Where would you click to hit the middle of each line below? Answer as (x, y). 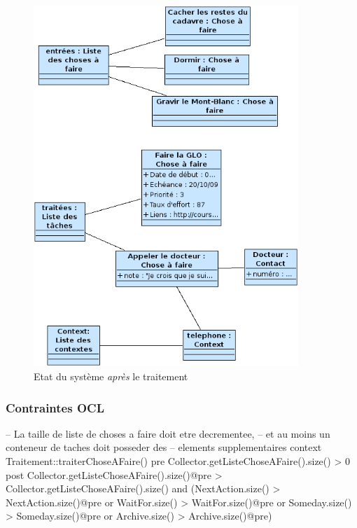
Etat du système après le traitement (111, 376)
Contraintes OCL (55, 407)
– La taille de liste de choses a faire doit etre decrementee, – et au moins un (168, 433)
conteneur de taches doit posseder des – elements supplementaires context (164, 447)
